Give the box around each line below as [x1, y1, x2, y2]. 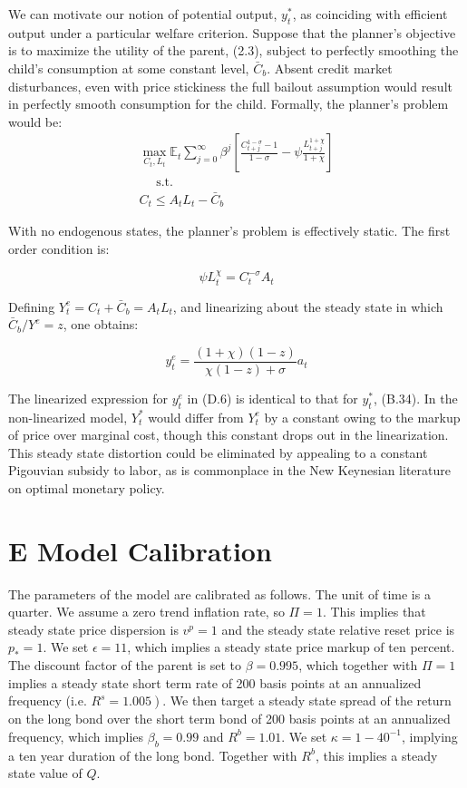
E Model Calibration [8, 531, 272, 569]
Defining [8, 297, 55, 316]
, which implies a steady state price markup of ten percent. [127, 637, 455, 657]
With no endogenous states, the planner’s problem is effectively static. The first [8, 221, 451, 240]
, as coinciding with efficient [292, 5, 448, 23]
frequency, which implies [8, 726, 144, 745]
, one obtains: [63, 315, 139, 334]
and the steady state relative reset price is [221, 619, 455, 638]
